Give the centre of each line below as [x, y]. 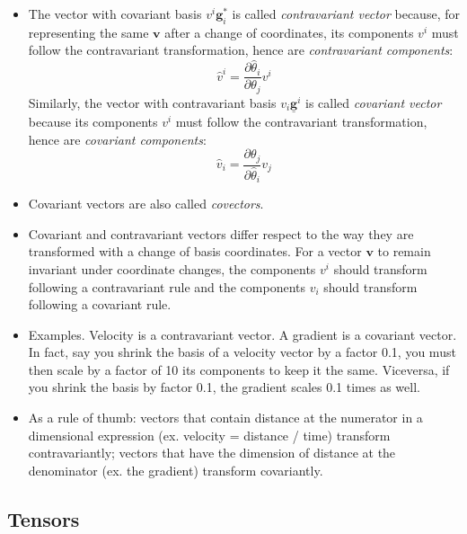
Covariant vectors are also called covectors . [146, 204]
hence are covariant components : [117, 139]
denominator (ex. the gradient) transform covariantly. [176, 470]
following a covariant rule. [100, 304]
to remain [404, 251]
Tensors [44, 518]
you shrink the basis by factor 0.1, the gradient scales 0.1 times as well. [224, 387]
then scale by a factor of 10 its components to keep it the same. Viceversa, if [239, 369]
